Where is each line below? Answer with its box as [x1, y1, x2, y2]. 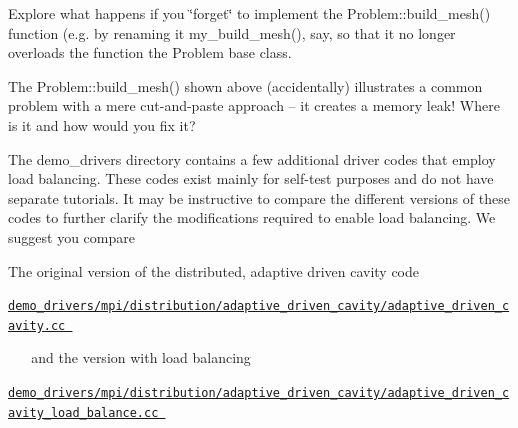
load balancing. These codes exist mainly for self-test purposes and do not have [8, 168, 494, 189]
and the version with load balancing [31, 347, 251, 368]
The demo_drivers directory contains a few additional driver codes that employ [8, 148, 496, 169]
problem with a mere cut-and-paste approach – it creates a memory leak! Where [8, 95, 500, 116]
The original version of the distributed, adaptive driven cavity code [8, 260, 420, 281]
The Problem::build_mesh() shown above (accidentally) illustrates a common [8, 75, 483, 96]
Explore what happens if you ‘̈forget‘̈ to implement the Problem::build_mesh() [8, 3, 491, 23]
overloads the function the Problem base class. [8, 42, 292, 63]
